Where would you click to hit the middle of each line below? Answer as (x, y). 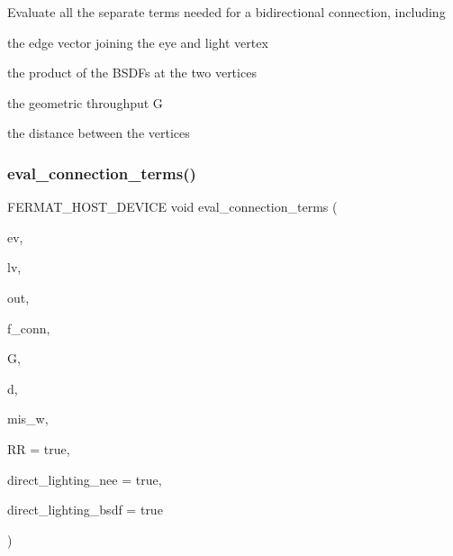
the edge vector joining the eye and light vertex (138, 42)
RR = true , (39, 448)
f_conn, (29, 328)
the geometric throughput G (85, 102)
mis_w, (28, 419)
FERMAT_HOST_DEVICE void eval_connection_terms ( (172, 207)
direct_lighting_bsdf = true (85, 510)
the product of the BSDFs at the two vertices (132, 73)
